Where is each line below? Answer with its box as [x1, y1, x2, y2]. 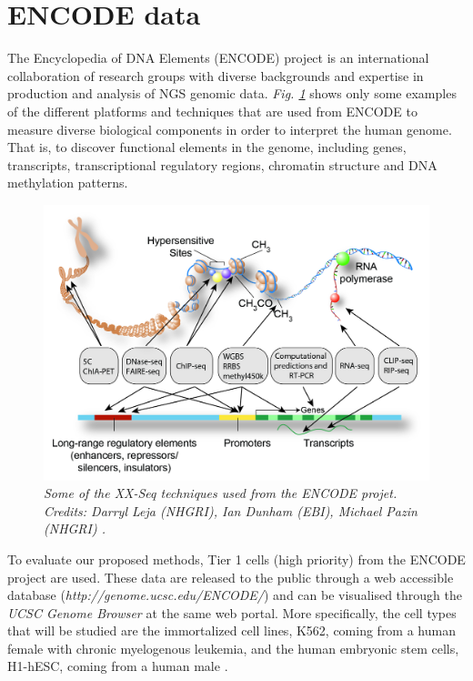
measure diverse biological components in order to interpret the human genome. [7, 119, 452, 138]
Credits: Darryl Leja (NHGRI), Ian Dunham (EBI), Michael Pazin [44, 501, 418, 520]
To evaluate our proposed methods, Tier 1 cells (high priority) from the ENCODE [7, 549, 466, 568]
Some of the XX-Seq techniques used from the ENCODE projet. [44, 483, 398, 503]
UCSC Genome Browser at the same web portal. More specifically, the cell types [7, 603, 457, 622]
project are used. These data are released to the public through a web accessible [7, 567, 454, 586]
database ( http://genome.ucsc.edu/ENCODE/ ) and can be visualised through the [7, 585, 463, 605]
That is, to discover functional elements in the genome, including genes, [7, 137, 407, 157]
